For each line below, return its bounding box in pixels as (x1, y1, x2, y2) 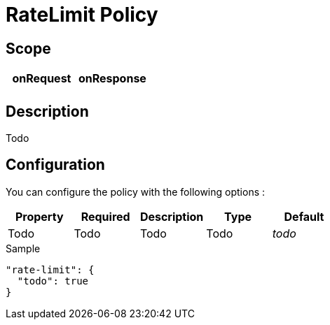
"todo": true (17, 275, 89, 287)
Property (15, 209, 64, 224)
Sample (6, 242, 41, 254)
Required (81, 209, 130, 224)
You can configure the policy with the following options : (6, 185, 266, 198)
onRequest (12, 71, 71, 86)
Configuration (6, 156, 105, 174)
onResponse (78, 71, 146, 86)
